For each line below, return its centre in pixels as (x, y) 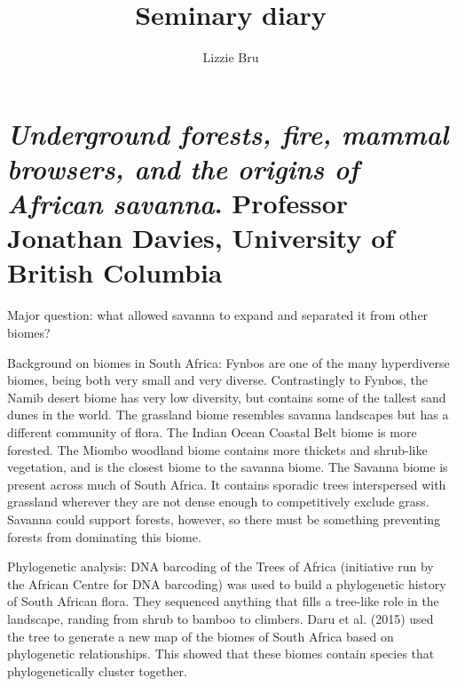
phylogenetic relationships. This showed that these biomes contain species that (221, 654)
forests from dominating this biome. (104, 536)
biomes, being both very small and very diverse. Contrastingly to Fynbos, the (218, 380)
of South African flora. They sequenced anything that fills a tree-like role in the (223, 601)
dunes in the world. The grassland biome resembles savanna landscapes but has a (228, 415)
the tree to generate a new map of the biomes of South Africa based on (201, 636)
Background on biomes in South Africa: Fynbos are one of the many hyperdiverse (228, 362)
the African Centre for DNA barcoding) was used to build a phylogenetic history (227, 583)
